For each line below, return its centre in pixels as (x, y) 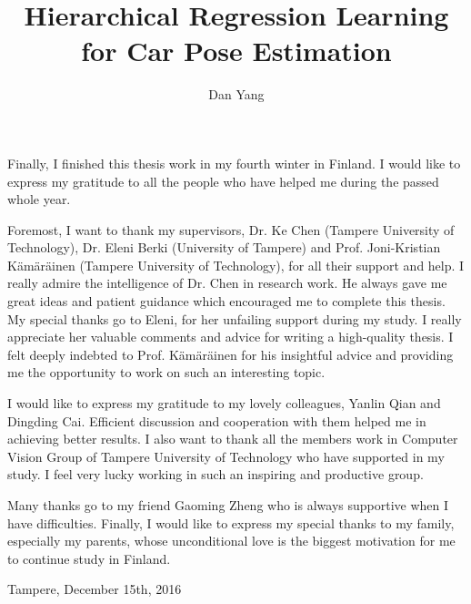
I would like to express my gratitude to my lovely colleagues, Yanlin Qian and (224, 403)
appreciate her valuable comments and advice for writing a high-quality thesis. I (230, 337)
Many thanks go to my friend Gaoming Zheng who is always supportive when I (228, 505)
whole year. (39, 199)
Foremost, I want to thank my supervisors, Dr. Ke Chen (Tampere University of (231, 229)
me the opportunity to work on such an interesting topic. (166, 372)
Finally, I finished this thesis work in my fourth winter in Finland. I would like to (234, 163)
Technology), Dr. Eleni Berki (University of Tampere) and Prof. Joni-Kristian (224, 247)
